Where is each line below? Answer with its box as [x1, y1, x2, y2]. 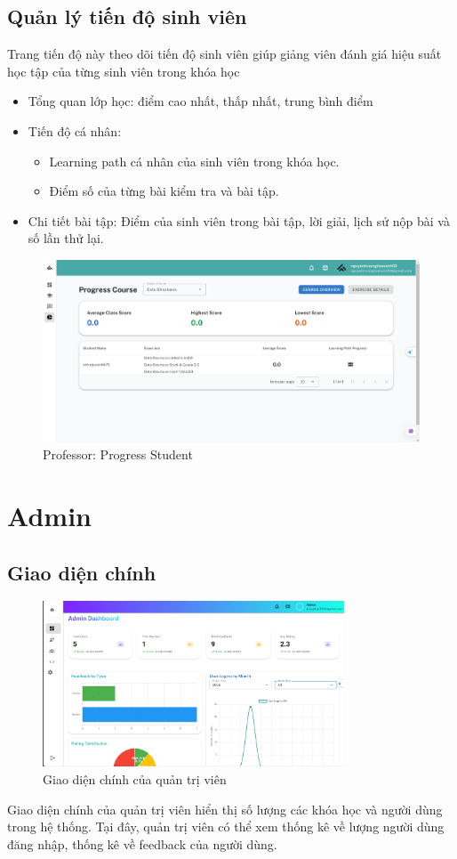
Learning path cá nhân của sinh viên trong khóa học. [49, 151, 340, 170]
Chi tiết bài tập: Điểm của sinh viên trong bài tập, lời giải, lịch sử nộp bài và [28, 211, 450, 230]
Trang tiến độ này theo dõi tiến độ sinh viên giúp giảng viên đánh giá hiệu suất [7, 45, 442, 63]
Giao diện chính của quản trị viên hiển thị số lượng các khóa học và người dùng [7, 799, 443, 818]
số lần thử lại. [28, 229, 104, 247]
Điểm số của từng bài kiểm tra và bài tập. [49, 182, 279, 200]
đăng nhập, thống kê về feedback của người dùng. [7, 834, 277, 853]
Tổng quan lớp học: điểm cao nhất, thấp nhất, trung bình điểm [28, 92, 373, 110]
